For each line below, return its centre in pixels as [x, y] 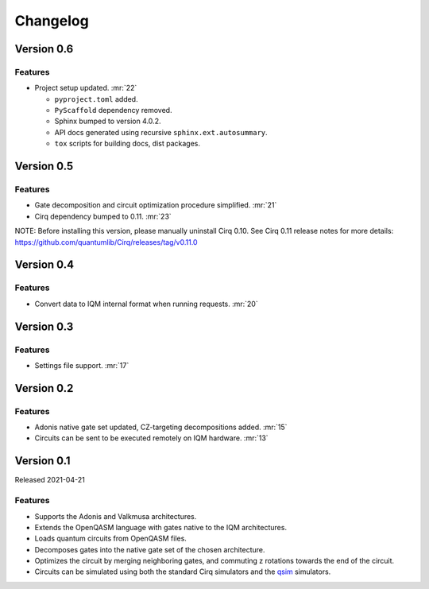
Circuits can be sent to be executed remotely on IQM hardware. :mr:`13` [152, 438]
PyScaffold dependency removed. [113, 110]
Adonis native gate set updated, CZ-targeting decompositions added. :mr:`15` [161, 427]
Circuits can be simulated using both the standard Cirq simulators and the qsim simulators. [183, 572]
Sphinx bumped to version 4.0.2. [108, 121]
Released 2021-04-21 [50, 480]
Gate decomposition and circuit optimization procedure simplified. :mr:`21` [156, 205]
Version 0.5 [44, 167]
